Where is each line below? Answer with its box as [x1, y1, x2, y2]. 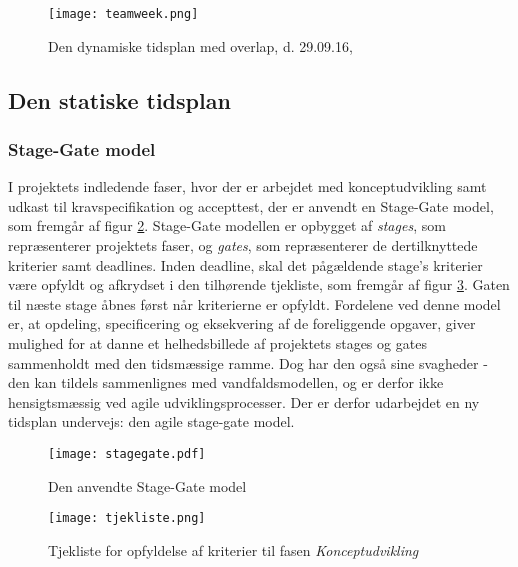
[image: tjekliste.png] [48, 511, 206, 526]
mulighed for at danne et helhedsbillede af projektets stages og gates [8, 333, 427, 353]
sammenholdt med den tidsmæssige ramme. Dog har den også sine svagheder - [8, 352, 488, 373]
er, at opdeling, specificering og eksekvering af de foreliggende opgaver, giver [8, 313, 476, 334]
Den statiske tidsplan [8, 84, 231, 115]
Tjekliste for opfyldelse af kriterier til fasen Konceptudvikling [48, 539, 419, 560]
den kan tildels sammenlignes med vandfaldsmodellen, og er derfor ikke [8, 372, 444, 393]
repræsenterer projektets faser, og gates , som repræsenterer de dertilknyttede [8, 235, 478, 256]
